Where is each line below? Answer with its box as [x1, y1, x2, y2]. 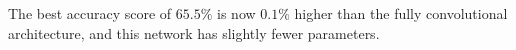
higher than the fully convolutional [294, 3, 508, 23]
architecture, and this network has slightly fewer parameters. [8, 22, 380, 43]
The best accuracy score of [8, 3, 172, 23]
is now [217, 3, 256, 23]
